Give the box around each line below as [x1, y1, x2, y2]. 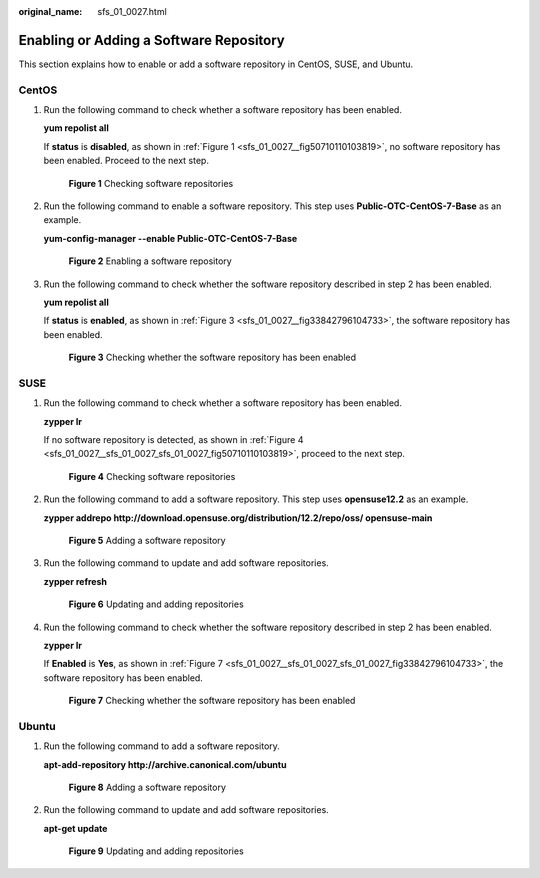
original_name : [18, 6, 83, 17]
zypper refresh [43, 575, 107, 587]
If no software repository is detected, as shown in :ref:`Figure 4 [43, 434, 304, 446]
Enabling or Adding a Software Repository [18, 31, 285, 49]
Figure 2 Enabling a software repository [68, 255, 232, 267]
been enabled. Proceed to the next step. [43, 155, 210, 167]
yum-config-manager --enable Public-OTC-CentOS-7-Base [43, 232, 298, 244]
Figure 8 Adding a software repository [68, 781, 227, 794]
